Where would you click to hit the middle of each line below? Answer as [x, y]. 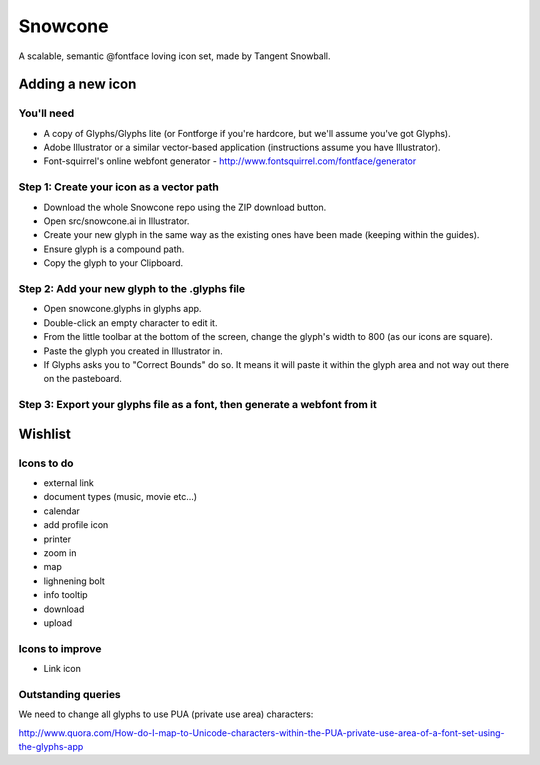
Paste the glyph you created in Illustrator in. [133, 351]
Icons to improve [60, 648]
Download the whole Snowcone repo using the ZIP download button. [185, 207]
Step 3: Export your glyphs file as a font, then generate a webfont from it [197, 405]
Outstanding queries [70, 694]
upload [58, 622]
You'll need [46, 113]
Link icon [62, 669]
